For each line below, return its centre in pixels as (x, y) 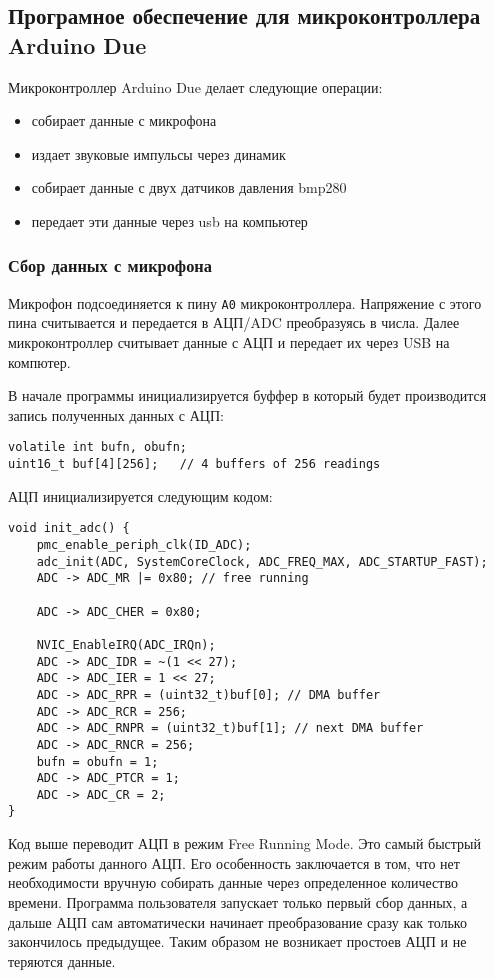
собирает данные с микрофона (124, 120)
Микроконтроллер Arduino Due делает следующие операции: (195, 86)
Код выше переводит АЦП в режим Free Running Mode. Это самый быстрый (245, 843)
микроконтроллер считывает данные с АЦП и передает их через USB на (229, 342)
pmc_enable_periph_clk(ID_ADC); (144, 544)
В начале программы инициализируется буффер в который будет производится (247, 395)
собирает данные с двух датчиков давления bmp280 (189, 187)
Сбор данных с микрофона (110, 265)
